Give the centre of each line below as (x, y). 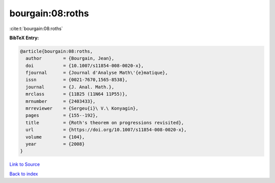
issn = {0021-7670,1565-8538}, (77, 80)
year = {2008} (55, 144)
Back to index (24, 174)
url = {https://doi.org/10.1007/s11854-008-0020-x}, (106, 130)
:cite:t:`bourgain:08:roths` (36, 29)
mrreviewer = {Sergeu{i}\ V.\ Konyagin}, (82, 109)
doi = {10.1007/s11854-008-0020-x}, (85, 66)
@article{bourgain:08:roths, (57, 51)
